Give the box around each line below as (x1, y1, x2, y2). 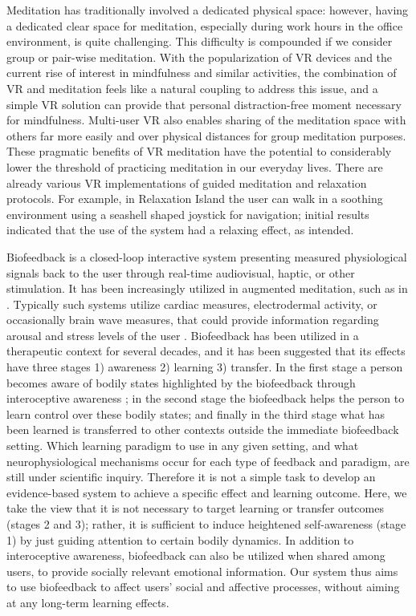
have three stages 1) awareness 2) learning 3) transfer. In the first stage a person (6, 359, 403, 375)
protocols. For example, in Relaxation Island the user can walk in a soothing (6, 190, 383, 207)
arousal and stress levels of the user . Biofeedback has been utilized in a (6, 326, 359, 343)
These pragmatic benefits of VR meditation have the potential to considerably (6, 143, 392, 160)
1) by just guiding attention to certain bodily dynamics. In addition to (6, 531, 354, 548)
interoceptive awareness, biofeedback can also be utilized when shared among (6, 547, 385, 564)
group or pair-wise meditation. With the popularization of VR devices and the (6, 48, 393, 65)
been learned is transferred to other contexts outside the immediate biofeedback (6, 421, 399, 438)
